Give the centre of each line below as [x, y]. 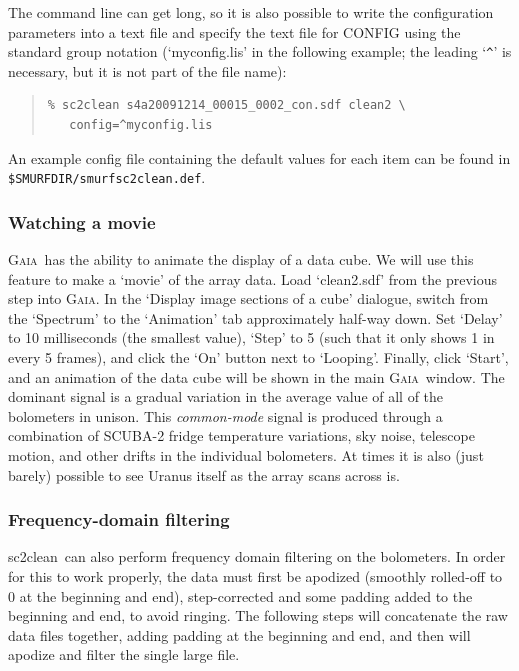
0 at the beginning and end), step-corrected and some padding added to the [240, 595]
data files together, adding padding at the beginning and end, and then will [239, 634]
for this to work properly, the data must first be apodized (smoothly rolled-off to [255, 576]
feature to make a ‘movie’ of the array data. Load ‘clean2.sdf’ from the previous [252, 278]
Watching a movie [82, 221]
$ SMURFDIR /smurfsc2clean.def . [107, 177]
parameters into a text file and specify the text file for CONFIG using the [234, 31]
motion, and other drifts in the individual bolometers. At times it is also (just [246, 455]
